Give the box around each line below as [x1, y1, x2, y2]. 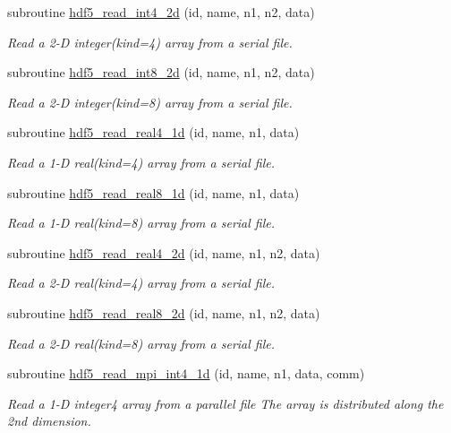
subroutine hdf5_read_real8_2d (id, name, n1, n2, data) [7, 303, 320, 322]
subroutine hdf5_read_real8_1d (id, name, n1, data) [7, 183, 300, 202]
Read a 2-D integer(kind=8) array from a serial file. [7, 92, 293, 111]
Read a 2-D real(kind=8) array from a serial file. [7, 333, 276, 352]
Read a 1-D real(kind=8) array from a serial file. [7, 213, 276, 232]
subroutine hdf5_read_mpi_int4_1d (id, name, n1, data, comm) [7, 364, 365, 383]
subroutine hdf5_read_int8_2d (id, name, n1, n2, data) [7, 63, 315, 82]
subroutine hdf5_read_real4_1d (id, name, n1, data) [7, 123, 300, 142]
